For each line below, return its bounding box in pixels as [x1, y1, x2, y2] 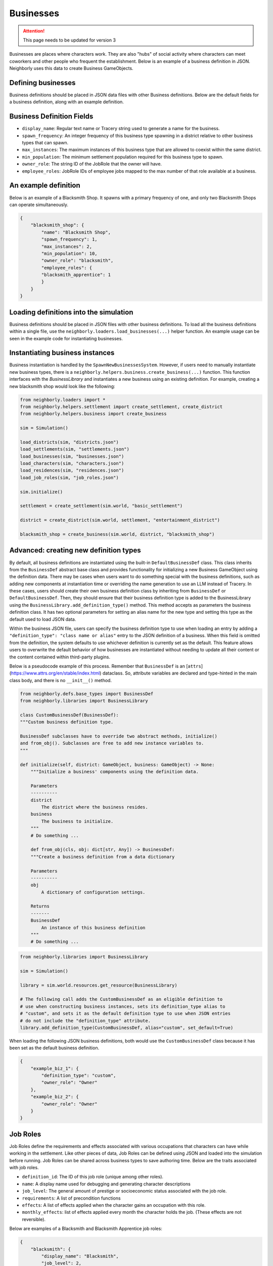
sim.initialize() [20, 489, 63, 495]
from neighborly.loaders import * [20, 397, 106, 403]
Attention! [23, 28, 45, 34]
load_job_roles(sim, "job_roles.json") [20, 474, 119, 481]
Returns [30, 903, 50, 909]
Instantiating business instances [9, 348, 115, 357]
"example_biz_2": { [30, 1094, 79, 1100]
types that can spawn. [22, 140, 68, 146]
